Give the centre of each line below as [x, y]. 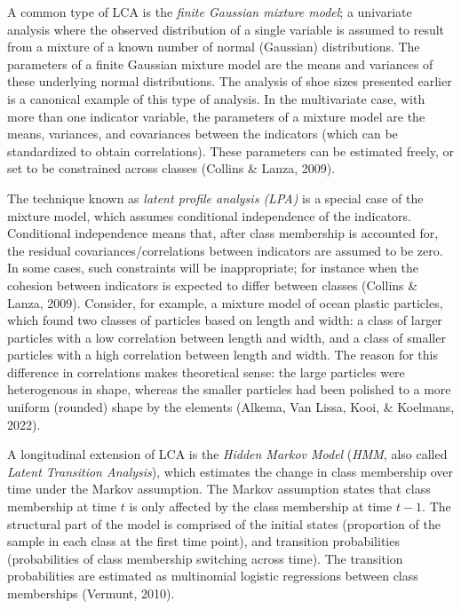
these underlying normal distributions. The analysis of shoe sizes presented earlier [230, 81]
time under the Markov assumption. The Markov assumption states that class [219, 489]
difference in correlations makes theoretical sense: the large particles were [206, 372]
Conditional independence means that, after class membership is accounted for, [223, 233]
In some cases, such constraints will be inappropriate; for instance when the [213, 268]
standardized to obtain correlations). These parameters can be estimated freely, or [231, 150]
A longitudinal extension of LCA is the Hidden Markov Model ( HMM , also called [227, 454]
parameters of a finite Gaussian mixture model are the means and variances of [220, 63]
